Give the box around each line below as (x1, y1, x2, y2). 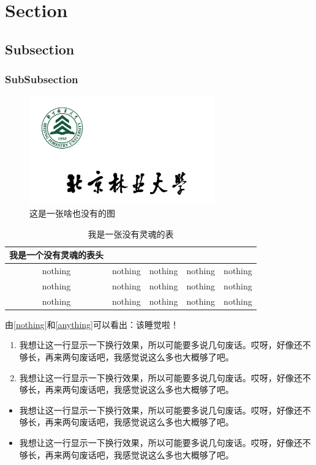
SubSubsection (5, 72, 78, 87)
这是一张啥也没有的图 (29, 206, 115, 219)
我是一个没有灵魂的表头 (9, 248, 103, 261)
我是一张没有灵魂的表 (88, 227, 174, 240)
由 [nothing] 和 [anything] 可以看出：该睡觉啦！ (5, 318, 179, 330)
